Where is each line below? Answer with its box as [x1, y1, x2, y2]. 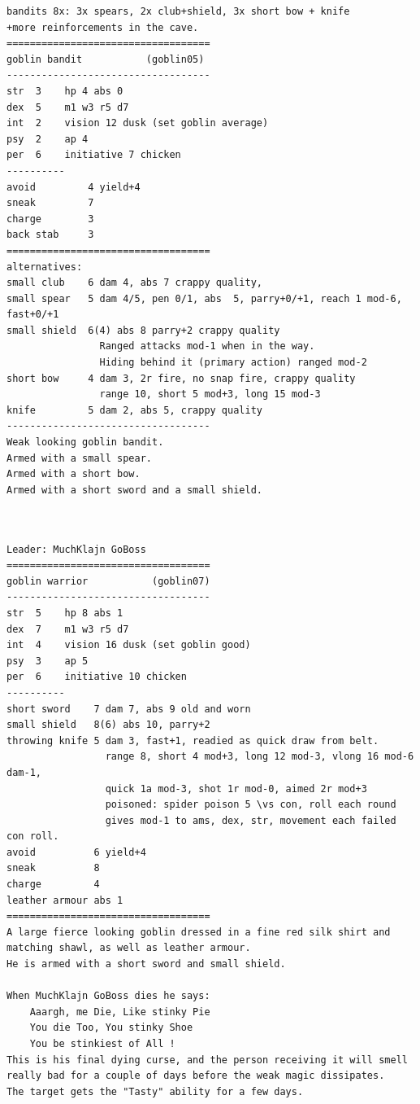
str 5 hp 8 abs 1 [6, 607, 123, 619]
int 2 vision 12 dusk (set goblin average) [6, 117, 269, 129]
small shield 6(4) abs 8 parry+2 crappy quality [6, 324, 280, 336]
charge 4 [6, 878, 100, 891]
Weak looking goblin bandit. [6, 436, 164, 449]
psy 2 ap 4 [6, 133, 89, 145]
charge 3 [6, 212, 94, 225]
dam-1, [6, 766, 41, 778]
